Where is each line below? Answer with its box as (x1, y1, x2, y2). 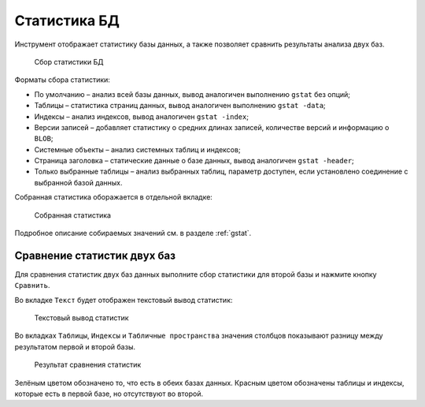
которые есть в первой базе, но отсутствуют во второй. (14, 389, 204, 398)
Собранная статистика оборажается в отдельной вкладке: (14, 192, 213, 202)
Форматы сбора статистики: (14, 75, 110, 84)
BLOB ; (34, 134, 54, 144)
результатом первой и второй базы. (14, 342, 135, 351)
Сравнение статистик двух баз (14, 248, 176, 262)
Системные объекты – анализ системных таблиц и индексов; (34, 144, 241, 154)
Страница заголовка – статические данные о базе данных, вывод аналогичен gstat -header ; (34, 156, 354, 166)
